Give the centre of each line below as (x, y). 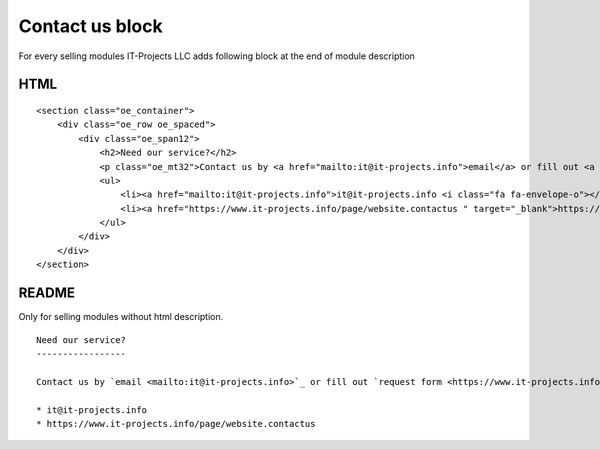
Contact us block (91, 26)
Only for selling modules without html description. (121, 317)
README (46, 293)
